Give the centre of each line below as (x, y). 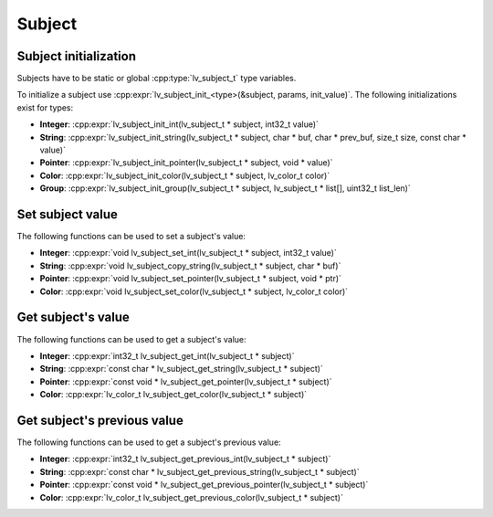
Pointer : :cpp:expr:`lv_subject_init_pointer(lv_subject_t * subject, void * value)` (186, 163)
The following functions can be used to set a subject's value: (131, 237)
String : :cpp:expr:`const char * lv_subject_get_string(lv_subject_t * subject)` (181, 369)
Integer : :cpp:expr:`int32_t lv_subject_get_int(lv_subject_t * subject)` (167, 355)
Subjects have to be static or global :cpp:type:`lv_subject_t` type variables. (157, 79)
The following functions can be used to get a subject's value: (131, 339)
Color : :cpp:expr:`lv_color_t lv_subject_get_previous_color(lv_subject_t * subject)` (192, 497)
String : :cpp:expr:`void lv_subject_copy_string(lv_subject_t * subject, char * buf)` (190, 266)
